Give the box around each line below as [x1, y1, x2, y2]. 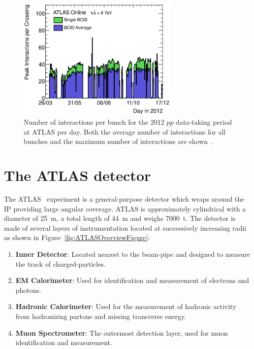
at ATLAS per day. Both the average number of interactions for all [24, 126, 226, 137]
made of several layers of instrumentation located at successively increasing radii [4, 222, 247, 233]
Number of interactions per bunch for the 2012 [24, 117, 164, 127]
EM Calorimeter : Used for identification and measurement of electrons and [15, 275, 249, 285]
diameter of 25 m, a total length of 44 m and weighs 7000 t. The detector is [4, 213, 236, 223]
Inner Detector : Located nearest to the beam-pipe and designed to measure [15, 248, 250, 259]
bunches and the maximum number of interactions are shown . [24, 136, 213, 146]
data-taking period [176, 117, 232, 127]
